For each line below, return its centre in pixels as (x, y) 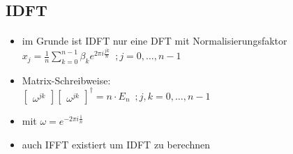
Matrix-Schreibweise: (66, 80)
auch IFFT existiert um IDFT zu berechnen (116, 144)
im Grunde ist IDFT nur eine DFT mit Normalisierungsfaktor (155, 41)
